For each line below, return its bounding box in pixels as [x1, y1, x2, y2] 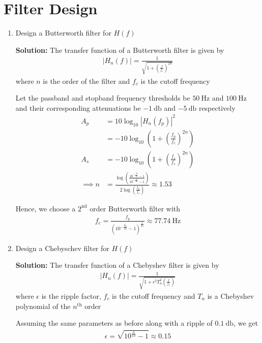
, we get [234, 318, 258, 328]
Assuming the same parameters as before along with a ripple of [15, 318, 213, 328]
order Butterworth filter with [90, 203, 181, 213]
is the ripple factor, [41, 291, 101, 301]
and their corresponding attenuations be [15, 102, 141, 113]
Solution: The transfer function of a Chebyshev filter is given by [15, 260, 219, 270]
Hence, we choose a [15, 203, 76, 213]
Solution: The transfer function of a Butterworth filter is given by [15, 44, 224, 55]
